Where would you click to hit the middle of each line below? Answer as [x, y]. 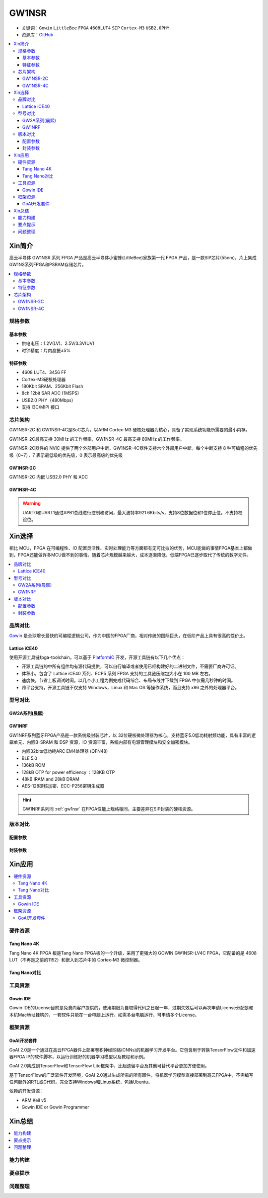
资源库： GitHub [37, 34]
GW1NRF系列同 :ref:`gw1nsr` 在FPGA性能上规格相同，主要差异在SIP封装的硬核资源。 [109, 809]
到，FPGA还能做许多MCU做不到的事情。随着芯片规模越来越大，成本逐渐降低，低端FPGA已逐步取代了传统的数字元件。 [130, 555]
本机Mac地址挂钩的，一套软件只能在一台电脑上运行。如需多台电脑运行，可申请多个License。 [104, 1015]
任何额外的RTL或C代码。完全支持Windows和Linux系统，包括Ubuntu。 [81, 1082]
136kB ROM [33, 765]
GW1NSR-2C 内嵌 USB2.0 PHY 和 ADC [49, 477]
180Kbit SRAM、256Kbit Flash [52, 386]
